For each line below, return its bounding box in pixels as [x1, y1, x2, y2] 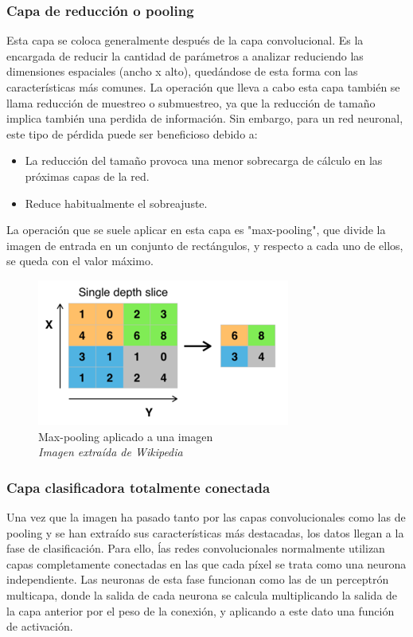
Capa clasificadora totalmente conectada [6, 477, 271, 497]
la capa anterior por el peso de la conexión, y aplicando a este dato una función [6, 602, 395, 619]
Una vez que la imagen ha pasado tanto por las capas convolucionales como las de [6, 508, 406, 525]
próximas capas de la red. [25, 167, 150, 184]
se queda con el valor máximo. [6, 252, 154, 269]
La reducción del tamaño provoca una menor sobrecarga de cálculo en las [25, 152, 383, 169]
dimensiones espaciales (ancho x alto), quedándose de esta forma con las [6, 63, 358, 80]
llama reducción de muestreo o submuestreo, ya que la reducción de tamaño [6, 94, 376, 111]
